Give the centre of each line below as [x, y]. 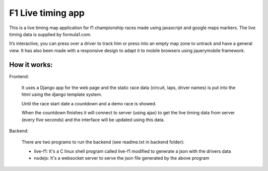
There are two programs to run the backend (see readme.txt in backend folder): [103, 142]
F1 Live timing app [47, 13]
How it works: [31, 64]
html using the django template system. [62, 94]
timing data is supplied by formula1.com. [50, 34]
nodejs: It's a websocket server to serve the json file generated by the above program [122, 158]
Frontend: [19, 76]
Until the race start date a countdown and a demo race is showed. [89, 103]
